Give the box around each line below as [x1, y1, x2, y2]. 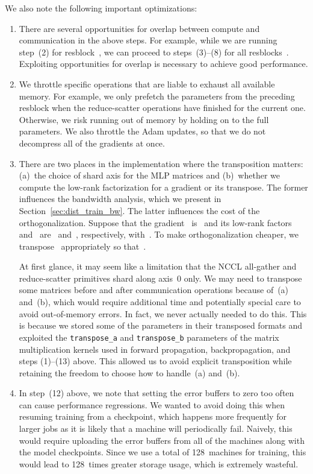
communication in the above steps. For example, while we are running [19, 34, 277, 46]
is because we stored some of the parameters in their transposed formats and [19, 319, 302, 332]
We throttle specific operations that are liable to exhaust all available [19, 77, 275, 90]
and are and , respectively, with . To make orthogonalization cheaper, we [19, 228, 299, 241]
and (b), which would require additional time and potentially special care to [19, 295, 301, 308]
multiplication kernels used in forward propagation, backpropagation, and [19, 343, 291, 355]
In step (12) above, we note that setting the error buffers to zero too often [19, 387, 294, 399]
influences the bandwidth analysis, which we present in [19, 192, 222, 205]
